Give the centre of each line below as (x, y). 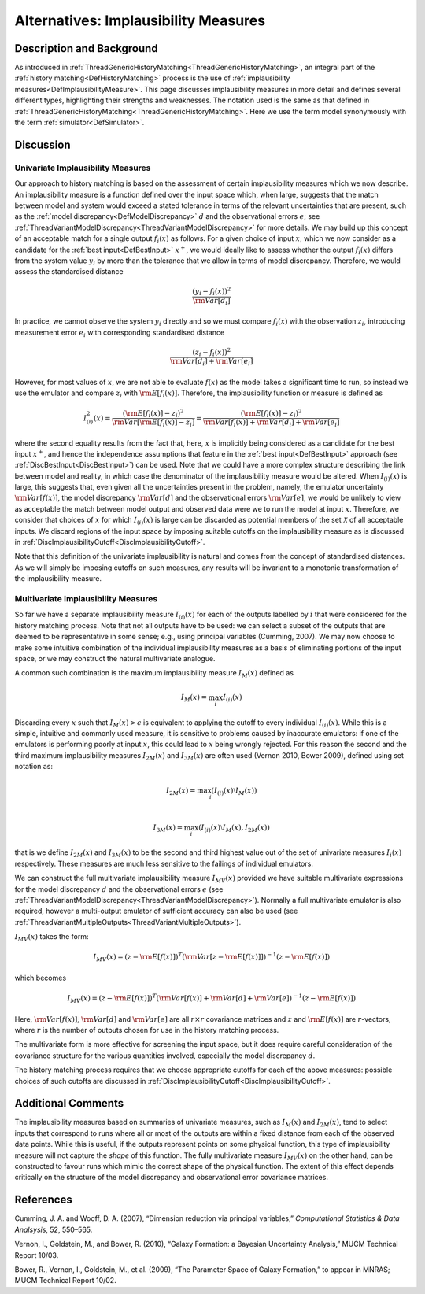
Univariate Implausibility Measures (83, 168)
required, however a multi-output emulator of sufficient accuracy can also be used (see (156, 911)
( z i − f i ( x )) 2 (212, 352)
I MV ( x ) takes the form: (52, 937)
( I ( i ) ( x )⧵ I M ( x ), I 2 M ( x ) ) (234, 829)
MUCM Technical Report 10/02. (66, 1281)
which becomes (41, 978)
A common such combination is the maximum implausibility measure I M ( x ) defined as (154, 674)
